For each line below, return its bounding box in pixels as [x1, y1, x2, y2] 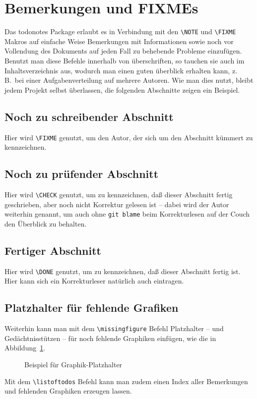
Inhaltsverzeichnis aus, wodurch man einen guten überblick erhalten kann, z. [4, 65, 238, 75]
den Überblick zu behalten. [4, 218, 87, 228]
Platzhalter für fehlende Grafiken [4, 300, 179, 315]
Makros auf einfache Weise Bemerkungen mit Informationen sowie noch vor [4, 36, 234, 46]
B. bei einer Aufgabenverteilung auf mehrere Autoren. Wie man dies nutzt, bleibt [4, 75, 254, 85]
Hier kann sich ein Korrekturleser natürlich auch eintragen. [4, 276, 184, 286]
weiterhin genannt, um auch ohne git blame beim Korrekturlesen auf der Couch [4, 209, 250, 219]
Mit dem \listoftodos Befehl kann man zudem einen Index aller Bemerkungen [4, 376, 248, 386]
